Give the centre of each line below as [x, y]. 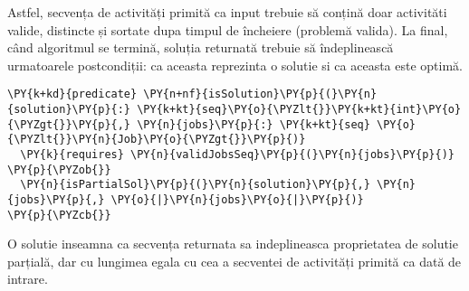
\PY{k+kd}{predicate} [72, 94]
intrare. [28, 279]
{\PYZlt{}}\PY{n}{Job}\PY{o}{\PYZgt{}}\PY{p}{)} [157, 140]
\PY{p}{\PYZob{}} [59, 169]
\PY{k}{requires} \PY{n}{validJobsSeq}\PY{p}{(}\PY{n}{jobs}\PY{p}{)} [237, 155]
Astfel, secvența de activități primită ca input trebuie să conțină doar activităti [227, 12]
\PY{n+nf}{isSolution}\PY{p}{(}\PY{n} [260, 94]
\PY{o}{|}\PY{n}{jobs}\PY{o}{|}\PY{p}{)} [237, 199]
